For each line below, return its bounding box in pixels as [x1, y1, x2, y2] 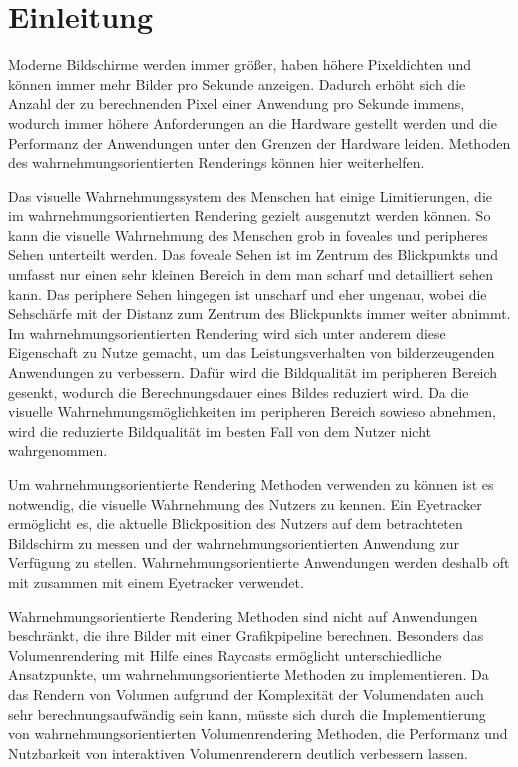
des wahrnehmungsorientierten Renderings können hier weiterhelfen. [8, 152, 425, 173]
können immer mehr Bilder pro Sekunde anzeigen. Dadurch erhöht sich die [8, 73, 466, 94]
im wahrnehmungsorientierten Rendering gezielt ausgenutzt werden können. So [8, 205, 491, 226]
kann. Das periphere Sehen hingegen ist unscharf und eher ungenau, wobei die [8, 283, 487, 304]
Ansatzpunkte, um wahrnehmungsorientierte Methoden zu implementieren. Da [8, 664, 489, 685]
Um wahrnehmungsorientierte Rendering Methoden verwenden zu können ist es [8, 474, 494, 494]
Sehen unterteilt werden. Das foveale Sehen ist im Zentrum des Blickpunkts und [8, 244, 499, 265]
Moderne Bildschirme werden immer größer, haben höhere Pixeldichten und [8, 54, 472, 75]
